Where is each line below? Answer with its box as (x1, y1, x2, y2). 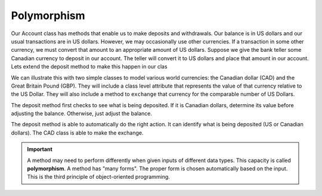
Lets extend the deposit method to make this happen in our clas (11, 63, 168, 70)
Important (27, 146, 53, 153)
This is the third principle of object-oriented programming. (27, 173, 170, 181)
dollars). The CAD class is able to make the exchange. (11, 129, 144, 136)
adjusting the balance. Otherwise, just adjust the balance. (11, 110, 152, 117)
